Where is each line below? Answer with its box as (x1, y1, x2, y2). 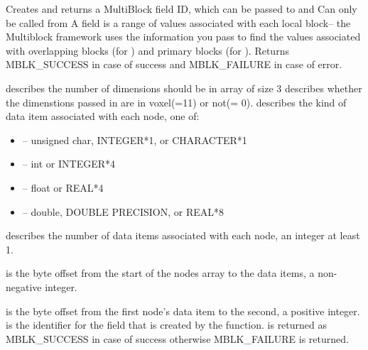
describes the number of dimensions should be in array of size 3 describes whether (6, 80, 362, 95)
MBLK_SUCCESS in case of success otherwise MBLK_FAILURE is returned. (6, 331, 349, 346)
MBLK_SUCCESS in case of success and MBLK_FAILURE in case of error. (6, 57, 342, 72)
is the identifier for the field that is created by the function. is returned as (6, 317, 328, 332)
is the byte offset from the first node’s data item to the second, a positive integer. (6, 303, 360, 318)
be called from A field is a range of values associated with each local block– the (6, 15, 351, 30)
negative (6, 279, 42, 294)
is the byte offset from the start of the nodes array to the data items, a (6, 266, 315, 280)
